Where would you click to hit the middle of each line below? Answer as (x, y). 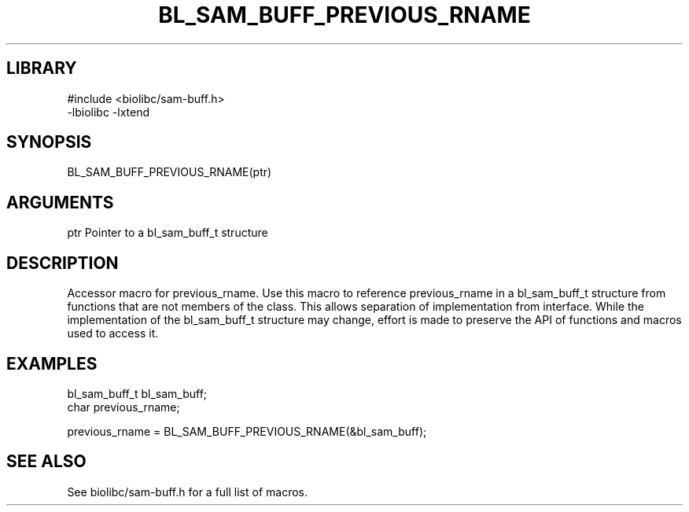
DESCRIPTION (63, 263)
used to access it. (113, 333)
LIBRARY (42, 68)
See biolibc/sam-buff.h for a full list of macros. (187, 492)
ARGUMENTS (60, 202)
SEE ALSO (46, 462)
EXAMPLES (52, 363)
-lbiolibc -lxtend (109, 112)
